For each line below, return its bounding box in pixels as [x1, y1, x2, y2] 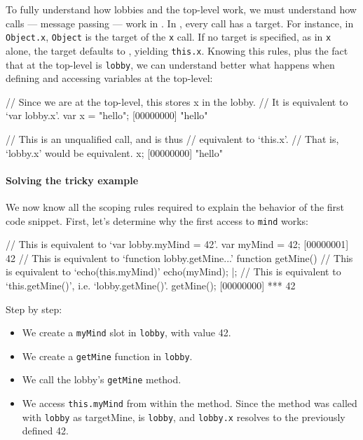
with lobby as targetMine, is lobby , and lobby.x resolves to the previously [22, 409, 345, 424]
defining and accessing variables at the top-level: [6, 71, 213, 85]
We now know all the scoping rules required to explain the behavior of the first [6, 199, 345, 214]
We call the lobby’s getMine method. [22, 372, 181, 387]
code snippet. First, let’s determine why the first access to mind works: [6, 213, 308, 228]
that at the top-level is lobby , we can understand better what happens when [6, 57, 335, 71]
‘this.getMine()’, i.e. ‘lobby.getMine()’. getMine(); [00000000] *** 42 [6, 277, 296, 292]
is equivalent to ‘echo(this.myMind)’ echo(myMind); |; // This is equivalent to [6, 264, 341, 279]
